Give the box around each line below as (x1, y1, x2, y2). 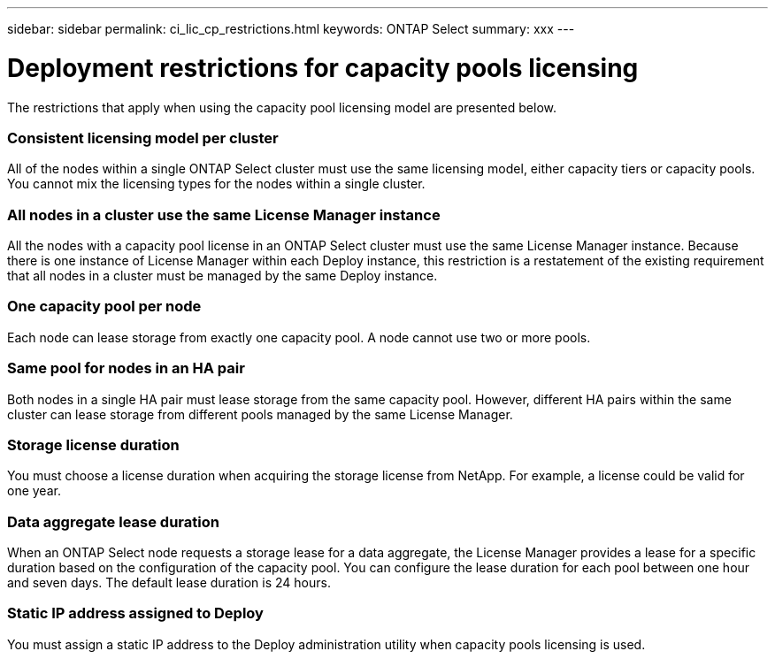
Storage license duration (7, 435, 180, 454)
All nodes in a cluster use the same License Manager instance (7, 205, 441, 224)
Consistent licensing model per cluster (7, 128, 279, 147)
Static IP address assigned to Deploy (7, 604, 264, 623)
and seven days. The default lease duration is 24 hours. (7, 575, 331, 590)
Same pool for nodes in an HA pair (7, 359, 245, 378)
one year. (7, 483, 61, 499)
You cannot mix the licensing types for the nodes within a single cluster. (7, 176, 426, 192)
